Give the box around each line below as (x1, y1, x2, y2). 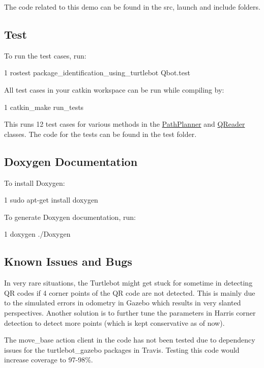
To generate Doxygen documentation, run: (4, 211, 136, 222)
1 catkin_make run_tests (4, 101, 84, 112)
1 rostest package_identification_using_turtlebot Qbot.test (4, 67, 190, 78)
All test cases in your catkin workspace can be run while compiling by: (4, 84, 224, 95)
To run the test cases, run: (4, 50, 86, 61)
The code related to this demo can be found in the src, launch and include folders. (4, 2, 260, 12)
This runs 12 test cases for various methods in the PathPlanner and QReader (4, 119, 245, 129)
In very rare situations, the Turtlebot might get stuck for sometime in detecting (4, 277, 253, 288)
